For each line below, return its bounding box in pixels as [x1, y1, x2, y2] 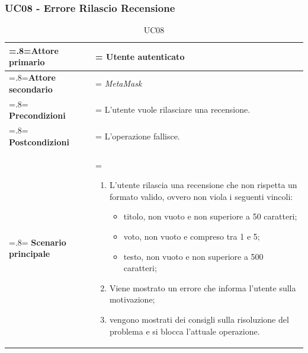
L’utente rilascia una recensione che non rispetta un [109, 179, 297, 191]
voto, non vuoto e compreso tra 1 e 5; [123, 230, 260, 242]
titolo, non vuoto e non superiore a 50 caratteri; [123, 210, 297, 222]
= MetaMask [95, 77, 142, 90]
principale [9, 247, 50, 260]
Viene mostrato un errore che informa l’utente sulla [109, 281, 296, 294]
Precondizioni [9, 109, 66, 122]
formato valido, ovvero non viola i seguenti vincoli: [109, 190, 293, 202]
